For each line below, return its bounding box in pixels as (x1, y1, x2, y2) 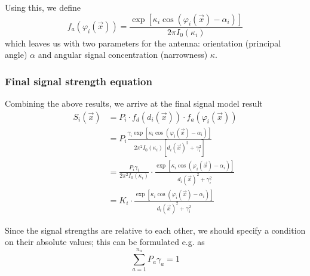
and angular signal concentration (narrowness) (38, 48, 208, 61)
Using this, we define (5, 1, 81, 13)
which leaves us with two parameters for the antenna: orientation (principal (5, 36, 281, 49)
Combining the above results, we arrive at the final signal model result (5, 97, 263, 110)
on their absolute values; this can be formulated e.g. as (5, 235, 205, 248)
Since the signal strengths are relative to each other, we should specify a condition (5, 224, 306, 236)
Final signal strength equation (5, 73, 152, 88)
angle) (5, 48, 27, 61)
